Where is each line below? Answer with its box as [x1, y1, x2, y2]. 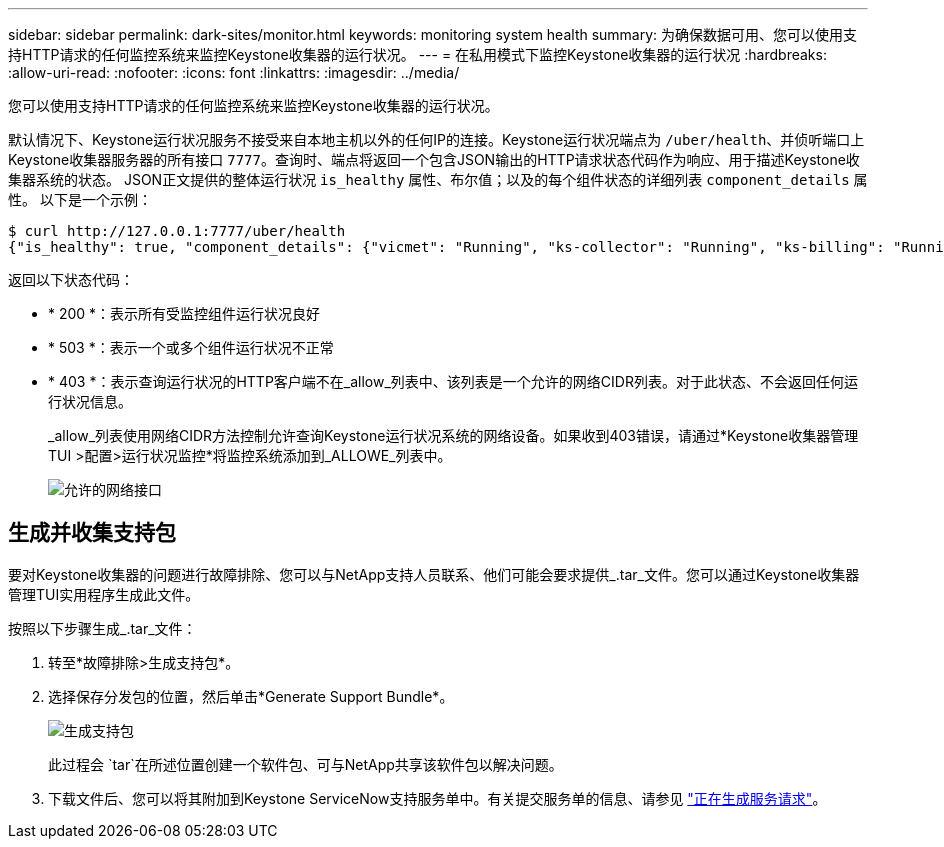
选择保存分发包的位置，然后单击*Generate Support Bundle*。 [48, 687, 454, 705]
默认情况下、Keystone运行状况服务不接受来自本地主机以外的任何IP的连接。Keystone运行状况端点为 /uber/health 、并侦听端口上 [8, 131, 865, 148]
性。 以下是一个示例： [8, 191, 152, 208]
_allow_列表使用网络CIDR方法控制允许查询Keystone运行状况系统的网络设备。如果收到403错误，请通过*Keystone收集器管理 [48, 427, 859, 444]
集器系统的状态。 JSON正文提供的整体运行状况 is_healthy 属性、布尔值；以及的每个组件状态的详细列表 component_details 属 [8, 171, 868, 188]
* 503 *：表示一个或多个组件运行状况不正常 [48, 339, 334, 356]
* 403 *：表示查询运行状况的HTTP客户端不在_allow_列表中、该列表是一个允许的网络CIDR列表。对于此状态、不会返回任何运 [48, 373, 858, 390]
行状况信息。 [48, 393, 132, 410]
